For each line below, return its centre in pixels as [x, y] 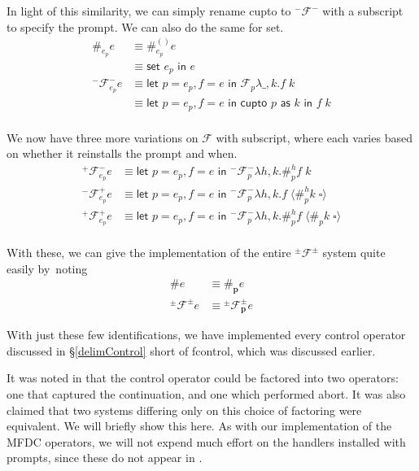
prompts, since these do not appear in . [105, 458]
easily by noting [47, 268]
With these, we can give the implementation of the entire [149, 253]
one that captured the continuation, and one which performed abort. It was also [206, 393]
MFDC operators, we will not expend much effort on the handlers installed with [206, 441]
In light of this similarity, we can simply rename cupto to [149, 11]
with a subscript [363, 11]
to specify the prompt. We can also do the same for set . [145, 26]
